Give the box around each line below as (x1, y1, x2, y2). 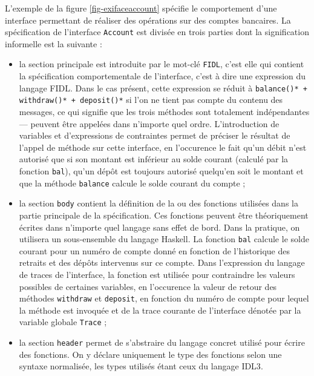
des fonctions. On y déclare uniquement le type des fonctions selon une (19, 348, 282, 360)
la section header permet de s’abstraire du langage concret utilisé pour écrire (19, 336, 305, 349)
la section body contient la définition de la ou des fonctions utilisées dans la (19, 197, 298, 209)
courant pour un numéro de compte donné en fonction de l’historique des (19, 244, 290, 257)
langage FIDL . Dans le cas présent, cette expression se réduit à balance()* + (19, 81, 307, 94)
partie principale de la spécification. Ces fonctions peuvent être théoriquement (19, 208, 309, 221)
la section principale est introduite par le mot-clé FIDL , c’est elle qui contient (19, 58, 304, 70)
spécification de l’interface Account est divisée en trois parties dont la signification (5, 25, 309, 38)
